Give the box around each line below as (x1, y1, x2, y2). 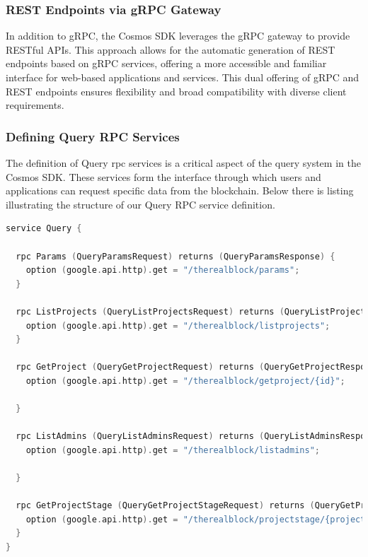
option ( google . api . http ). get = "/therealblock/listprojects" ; (25, 320, 330, 331)
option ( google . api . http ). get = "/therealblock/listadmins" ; (25, 445, 320, 455)
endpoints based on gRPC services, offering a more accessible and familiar (6, 56, 327, 71)
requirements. (6, 98, 64, 112)
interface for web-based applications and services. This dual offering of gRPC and (6, 70, 360, 84)
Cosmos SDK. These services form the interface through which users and (6, 169, 321, 184)
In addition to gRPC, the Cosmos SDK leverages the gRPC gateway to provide (6, 28, 350, 43)
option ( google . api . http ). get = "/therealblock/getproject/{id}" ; (25, 375, 345, 386)
